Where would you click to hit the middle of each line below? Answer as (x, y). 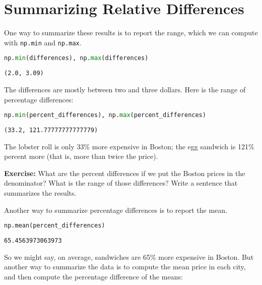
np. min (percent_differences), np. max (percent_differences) (105, 115)
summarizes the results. (40, 193)
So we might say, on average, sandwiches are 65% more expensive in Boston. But (129, 256)
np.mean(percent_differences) (55, 226)
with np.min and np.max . (43, 42)
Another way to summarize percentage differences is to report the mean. (116, 210)
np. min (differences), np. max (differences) (76, 58)
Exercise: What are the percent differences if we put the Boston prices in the (125, 173)
